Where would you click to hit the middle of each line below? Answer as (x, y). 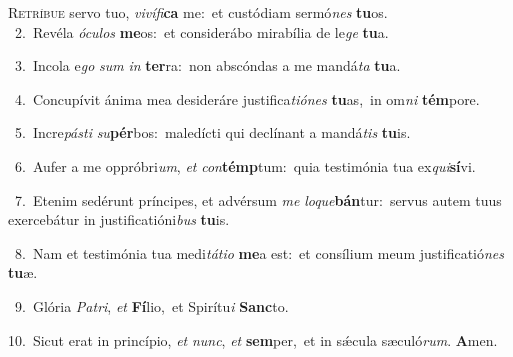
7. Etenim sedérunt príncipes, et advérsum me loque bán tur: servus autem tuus (258, 199)
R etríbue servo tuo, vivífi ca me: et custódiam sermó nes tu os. (198, 12)
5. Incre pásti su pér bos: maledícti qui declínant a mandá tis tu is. (212, 132)
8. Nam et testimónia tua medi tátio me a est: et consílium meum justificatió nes (259, 252)
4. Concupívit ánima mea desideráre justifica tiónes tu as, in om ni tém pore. (247, 98)
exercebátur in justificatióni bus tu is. (119, 219)
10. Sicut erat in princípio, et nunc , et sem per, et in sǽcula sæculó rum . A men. (253, 339)
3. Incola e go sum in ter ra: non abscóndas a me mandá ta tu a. (207, 65)
